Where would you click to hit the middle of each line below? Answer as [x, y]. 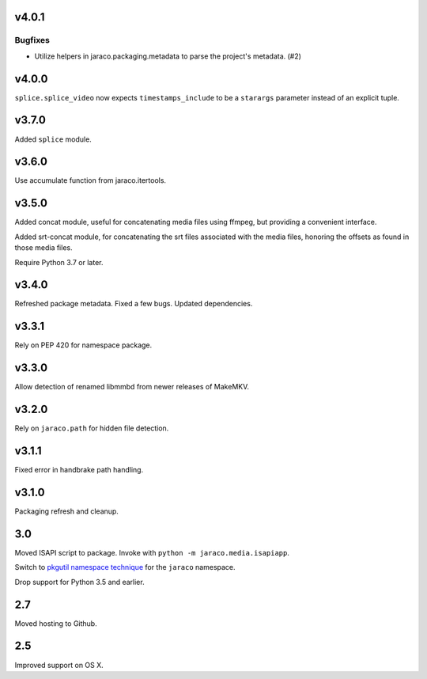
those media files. [43, 248]
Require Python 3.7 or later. [59, 262]
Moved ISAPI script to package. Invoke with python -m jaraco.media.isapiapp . [152, 552]
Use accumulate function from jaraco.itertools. [90, 180]
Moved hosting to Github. [56, 623]
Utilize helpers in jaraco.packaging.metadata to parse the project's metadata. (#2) [168, 56]
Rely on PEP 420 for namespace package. [83, 345]
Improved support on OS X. [59, 665]
